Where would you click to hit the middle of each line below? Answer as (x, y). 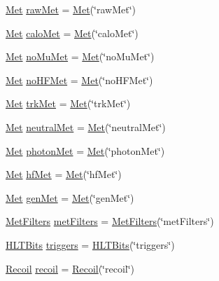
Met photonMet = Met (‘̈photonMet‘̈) (85, 150)
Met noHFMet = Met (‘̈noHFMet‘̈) (79, 80)
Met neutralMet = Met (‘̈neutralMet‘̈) (86, 126)
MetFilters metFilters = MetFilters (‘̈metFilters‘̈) (110, 221)
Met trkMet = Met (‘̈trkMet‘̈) (68, 103)
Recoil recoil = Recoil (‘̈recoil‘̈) (70, 268)
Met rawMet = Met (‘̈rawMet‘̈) (71, 9)
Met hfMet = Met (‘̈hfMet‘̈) (64, 174)
